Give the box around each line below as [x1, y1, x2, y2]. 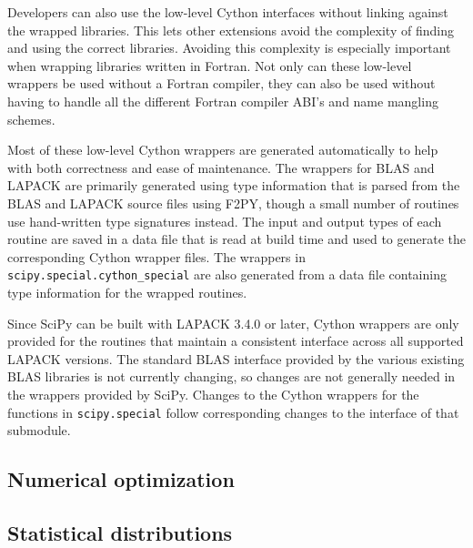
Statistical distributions [7, 518, 233, 546]
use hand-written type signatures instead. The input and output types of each [7, 211, 442, 230]
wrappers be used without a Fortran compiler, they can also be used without [7, 74, 436, 93]
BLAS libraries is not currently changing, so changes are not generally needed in [7, 367, 456, 386]
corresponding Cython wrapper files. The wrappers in [7, 247, 306, 266]
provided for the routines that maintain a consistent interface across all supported [7, 331, 464, 350]
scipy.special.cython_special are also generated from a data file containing [7, 265, 447, 284]
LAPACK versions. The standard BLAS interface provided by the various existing [7, 349, 465, 368]
